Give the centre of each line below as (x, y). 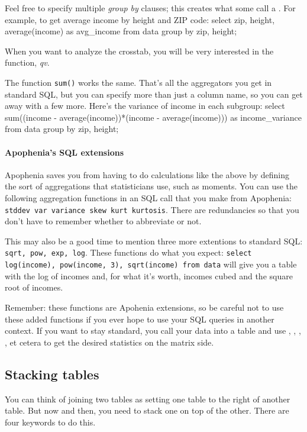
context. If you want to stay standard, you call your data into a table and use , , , (153, 331)
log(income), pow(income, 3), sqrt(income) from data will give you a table (151, 264)
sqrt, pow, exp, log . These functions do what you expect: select (128, 252)
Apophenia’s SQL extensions (64, 152)
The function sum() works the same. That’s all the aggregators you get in (138, 82)
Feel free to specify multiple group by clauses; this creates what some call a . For (150, 8)
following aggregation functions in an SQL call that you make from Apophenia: (148, 197)
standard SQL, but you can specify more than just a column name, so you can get (154, 94)
